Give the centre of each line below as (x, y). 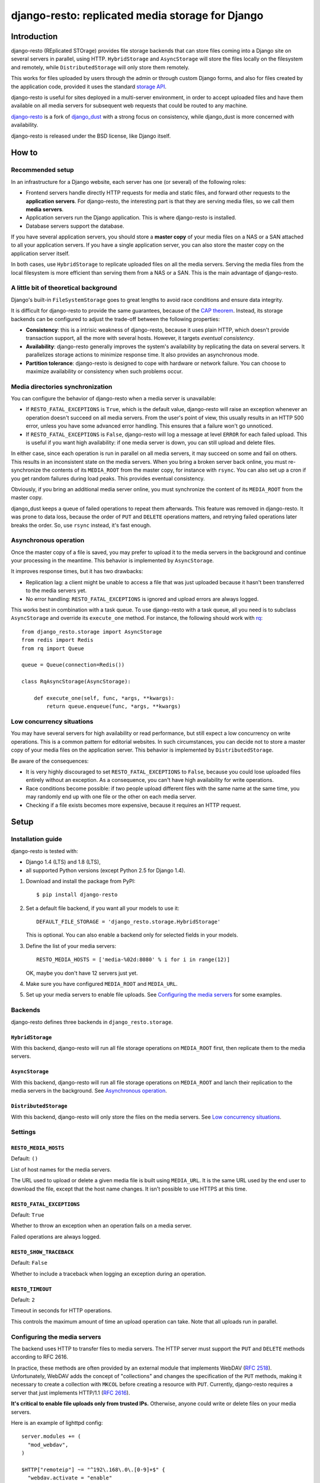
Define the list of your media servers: (71, 946)
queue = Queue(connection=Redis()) (73, 665)
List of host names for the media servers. (61, 1169)
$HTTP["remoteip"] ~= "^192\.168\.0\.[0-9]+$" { (93, 1469)
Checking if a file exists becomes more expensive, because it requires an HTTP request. (133, 805)
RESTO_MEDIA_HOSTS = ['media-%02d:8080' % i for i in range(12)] (133, 960)
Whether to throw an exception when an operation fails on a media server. (101, 1226)
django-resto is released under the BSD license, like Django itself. (91, 136)
